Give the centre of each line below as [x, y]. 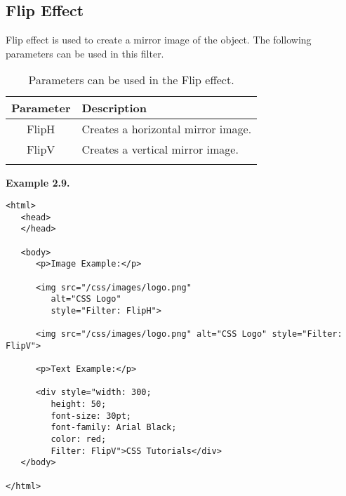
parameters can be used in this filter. [85, 53]
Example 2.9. [38, 183]
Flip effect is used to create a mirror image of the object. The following [159, 40]
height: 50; [79, 404]
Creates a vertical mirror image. [160, 149]
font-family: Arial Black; [114, 428]
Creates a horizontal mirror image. [167, 129]
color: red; [79, 440]
